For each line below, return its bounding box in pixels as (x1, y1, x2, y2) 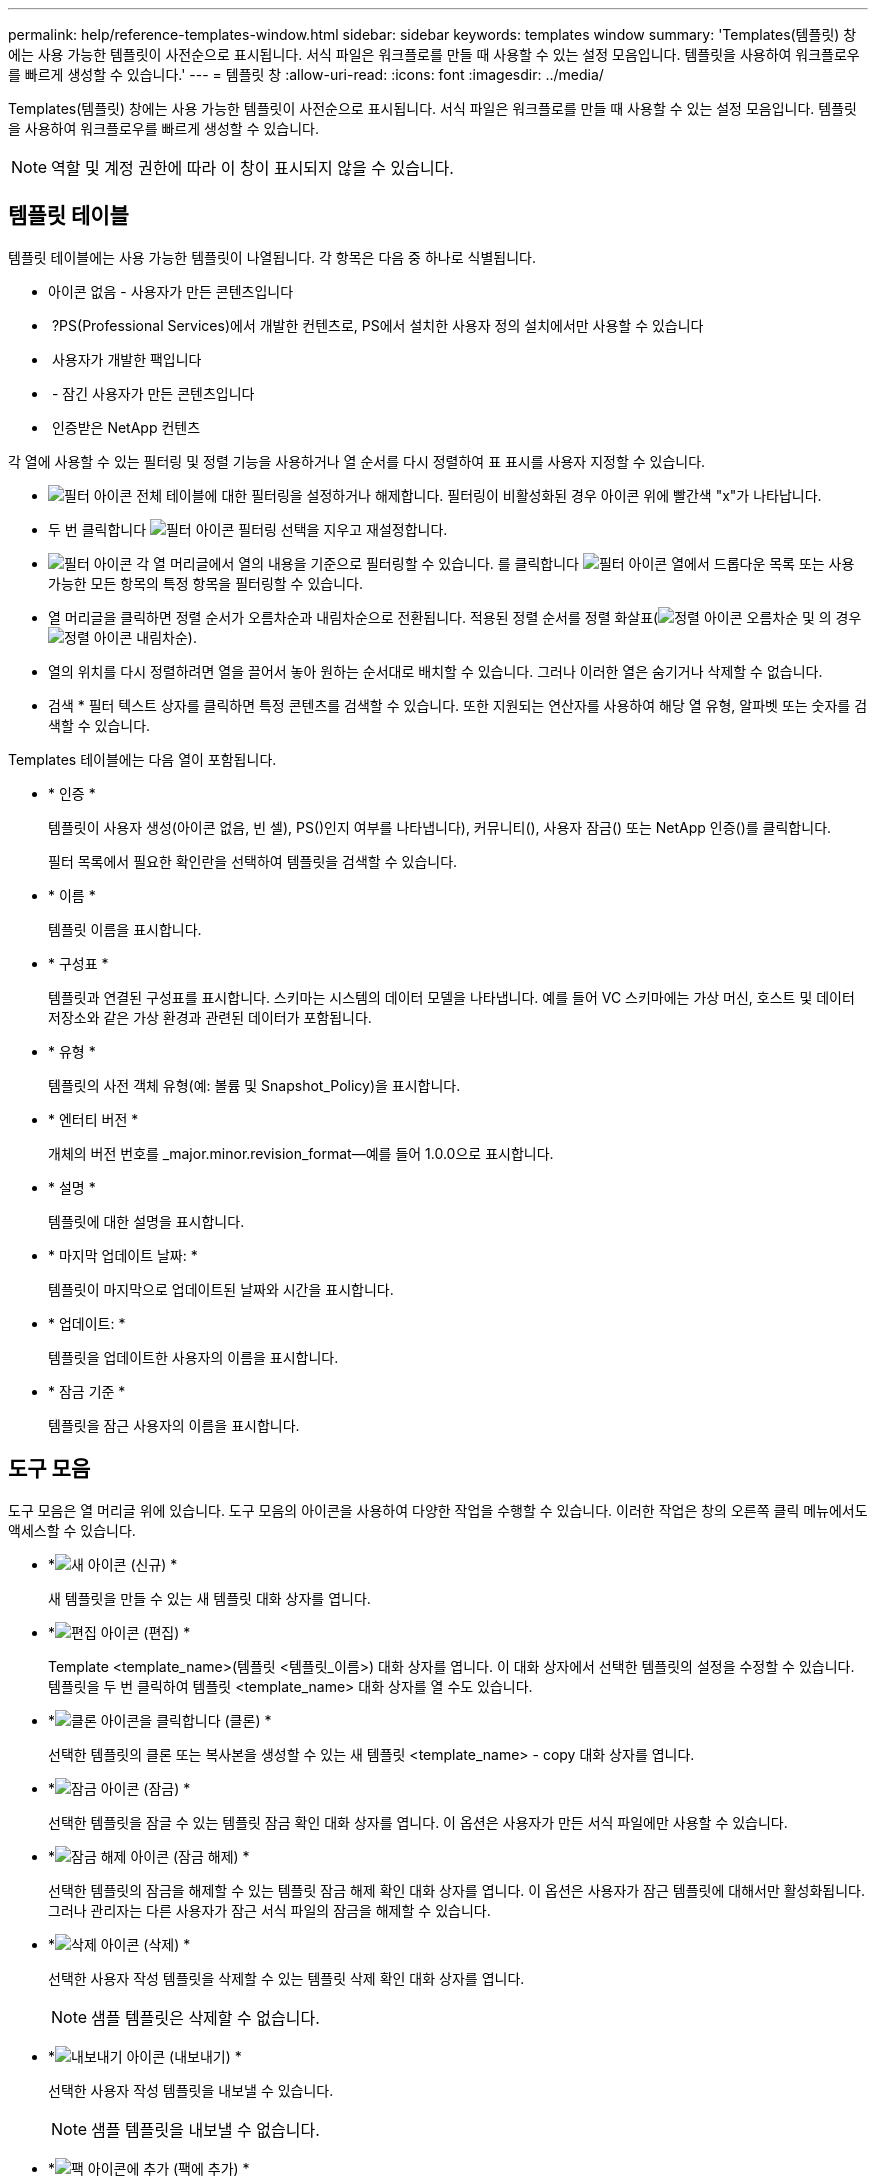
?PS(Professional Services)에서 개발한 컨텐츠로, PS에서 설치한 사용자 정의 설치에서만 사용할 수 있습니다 (51, 316, 704, 334)
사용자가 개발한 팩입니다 (51, 350, 202, 368)
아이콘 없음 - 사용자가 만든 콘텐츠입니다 (48, 282, 294, 300)
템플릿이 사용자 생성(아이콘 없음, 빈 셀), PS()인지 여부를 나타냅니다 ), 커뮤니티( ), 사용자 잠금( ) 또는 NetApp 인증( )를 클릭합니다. (48, 818, 832, 836)
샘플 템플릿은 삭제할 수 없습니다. (91, 2007, 320, 2028)
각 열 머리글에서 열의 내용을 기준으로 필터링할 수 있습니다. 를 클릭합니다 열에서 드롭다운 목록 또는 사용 (136, 554, 855, 572)
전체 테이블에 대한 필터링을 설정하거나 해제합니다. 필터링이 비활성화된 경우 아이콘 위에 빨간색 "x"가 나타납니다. (136, 486, 822, 504)
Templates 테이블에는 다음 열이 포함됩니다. (8, 750, 277, 768)
